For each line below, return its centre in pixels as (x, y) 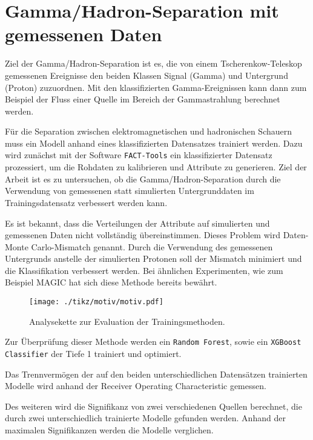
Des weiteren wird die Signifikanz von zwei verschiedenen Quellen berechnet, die (153, 406)
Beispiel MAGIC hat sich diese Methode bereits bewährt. (111, 282)
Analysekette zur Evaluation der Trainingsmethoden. (127, 321)
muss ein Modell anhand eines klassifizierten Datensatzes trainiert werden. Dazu (154, 143)
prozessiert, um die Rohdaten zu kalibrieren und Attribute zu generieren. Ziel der (156, 167)
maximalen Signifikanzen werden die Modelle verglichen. (109, 430)
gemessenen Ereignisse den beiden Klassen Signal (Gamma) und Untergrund (147, 75)
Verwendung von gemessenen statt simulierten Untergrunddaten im (130, 191)
